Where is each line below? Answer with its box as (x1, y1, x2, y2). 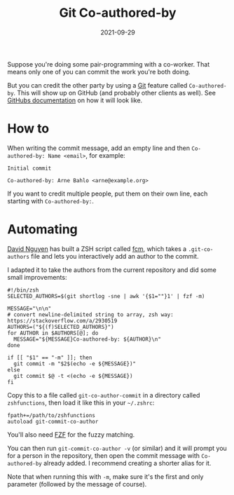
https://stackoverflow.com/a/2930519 (7, 317, 118, 324)
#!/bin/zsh (7, 286, 39, 294)
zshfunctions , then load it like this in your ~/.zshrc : (7, 398, 155, 407)
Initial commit (7, 165, 52, 172)
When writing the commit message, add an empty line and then (7, 144, 191, 152)
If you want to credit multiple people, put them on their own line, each (7, 189, 208, 198)
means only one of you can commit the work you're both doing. (7, 67, 191, 76)
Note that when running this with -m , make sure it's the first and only (7, 472, 204, 481)
